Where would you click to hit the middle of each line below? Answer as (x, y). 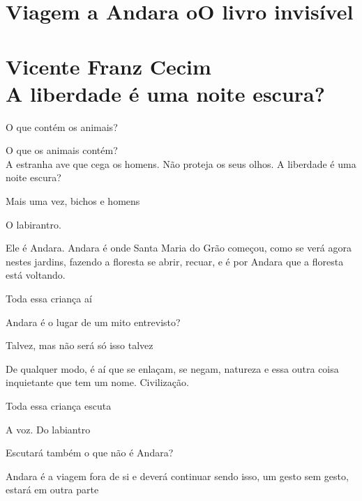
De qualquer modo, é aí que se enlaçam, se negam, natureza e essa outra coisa (172, 368)
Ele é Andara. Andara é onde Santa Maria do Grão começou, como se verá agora (179, 248)
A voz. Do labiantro (48, 429)
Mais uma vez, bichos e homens (73, 201)
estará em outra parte (52, 490)
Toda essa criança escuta (59, 406)
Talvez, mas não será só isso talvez (80, 345)
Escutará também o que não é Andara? (90, 453)
